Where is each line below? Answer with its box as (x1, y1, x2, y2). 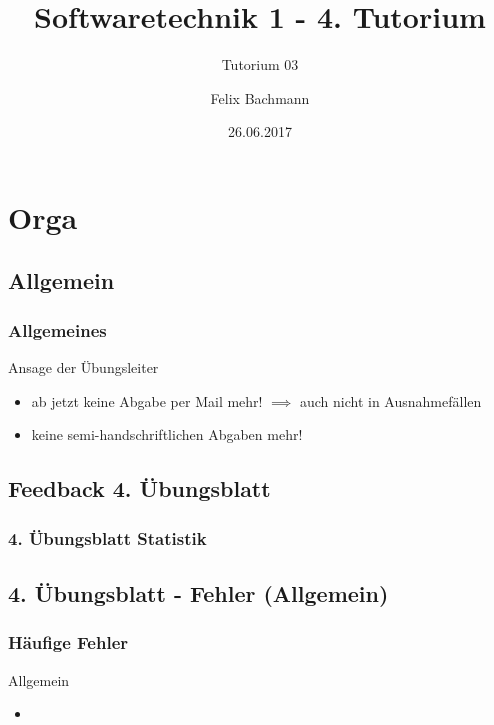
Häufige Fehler (8, 630, 129, 655)
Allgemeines (8, 317, 107, 342)
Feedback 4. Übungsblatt (8, 473, 271, 504)
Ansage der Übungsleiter (8, 357, 159, 378)
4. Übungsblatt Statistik (8, 525, 207, 550)
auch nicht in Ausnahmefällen (299, 390, 482, 411)
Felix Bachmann (210, 87, 310, 108)
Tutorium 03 (221, 54, 299, 75)
